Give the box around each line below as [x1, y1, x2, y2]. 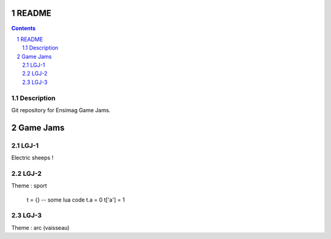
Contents [11, 25, 36, 32]
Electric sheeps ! [11, 154, 54, 162]
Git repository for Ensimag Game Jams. [11, 107, 111, 113]
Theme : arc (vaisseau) [11, 224, 70, 231]
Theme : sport [11, 182, 47, 189]
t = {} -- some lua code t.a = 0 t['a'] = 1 [26, 196, 125, 203]
